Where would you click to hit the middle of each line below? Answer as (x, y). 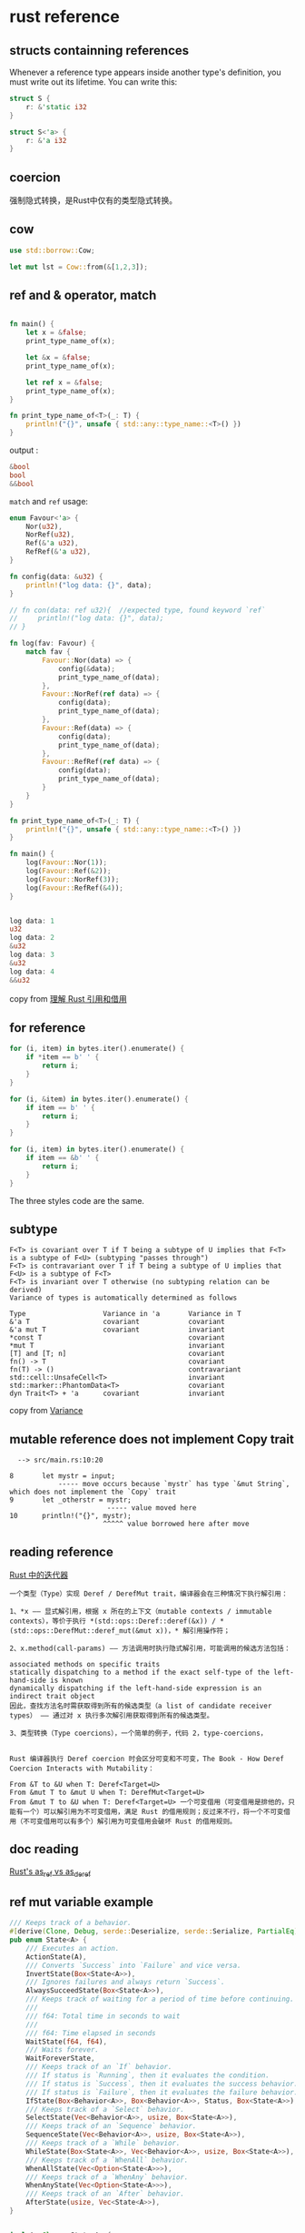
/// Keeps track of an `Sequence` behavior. (111, 2126)
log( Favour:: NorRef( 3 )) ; (73, 879)
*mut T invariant (117, 1346)
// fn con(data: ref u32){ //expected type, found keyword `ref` (138, 610)
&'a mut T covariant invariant (117, 1330)
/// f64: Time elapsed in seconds (91, 2033)
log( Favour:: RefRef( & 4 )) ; (75, 888)
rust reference (65, 17)
